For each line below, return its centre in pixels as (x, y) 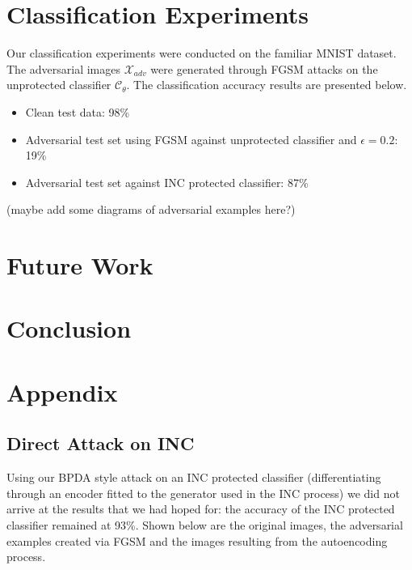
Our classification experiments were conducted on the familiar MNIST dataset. (202, 53)
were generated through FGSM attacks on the (264, 68)
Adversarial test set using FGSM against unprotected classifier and (191, 139)
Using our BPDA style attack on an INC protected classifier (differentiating (194, 477)
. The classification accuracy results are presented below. (267, 85)
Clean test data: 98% (78, 111)
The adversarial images (63, 68)
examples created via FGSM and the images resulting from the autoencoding (197, 540)
